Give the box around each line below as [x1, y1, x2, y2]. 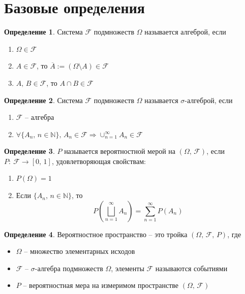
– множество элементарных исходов [24, 246, 135, 256]
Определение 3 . [4, 146, 55, 156]
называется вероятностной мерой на [64, 146, 176, 156]
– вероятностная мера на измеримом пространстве [23, 280, 179, 290]
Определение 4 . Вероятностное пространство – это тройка [4, 228, 188, 239]
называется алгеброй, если [144, 26, 226, 37]
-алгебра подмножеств [35, 263, 103, 273]
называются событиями [155, 263, 228, 273]
